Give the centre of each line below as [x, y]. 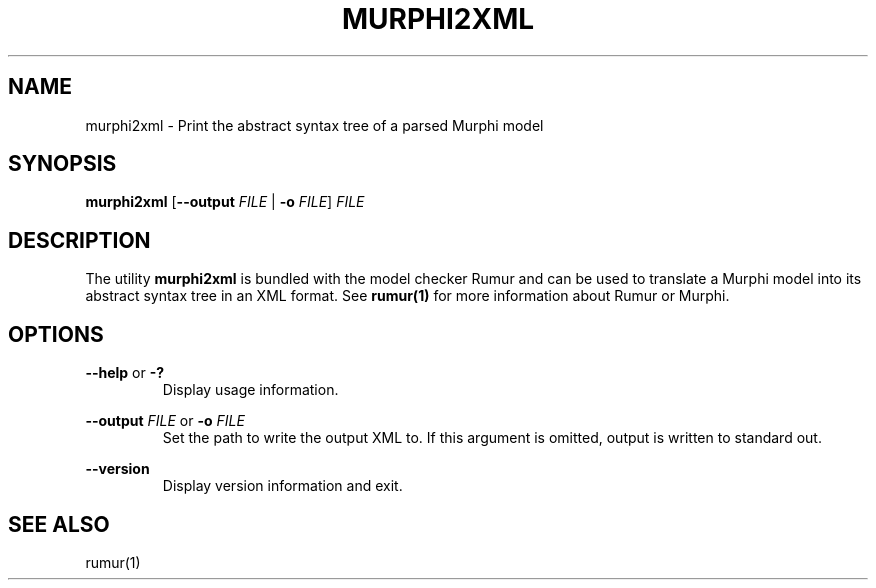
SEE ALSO [59, 524]
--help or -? [125, 373]
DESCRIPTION [79, 240]
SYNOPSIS [62, 164]
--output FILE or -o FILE [165, 421]
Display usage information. [250, 390]
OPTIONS [56, 334]
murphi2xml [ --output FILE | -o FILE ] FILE [225, 202]
